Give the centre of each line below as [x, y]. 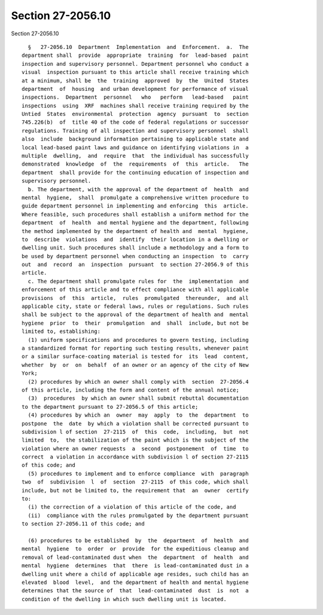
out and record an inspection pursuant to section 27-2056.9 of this [135, 265]
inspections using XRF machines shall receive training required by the [135, 105]
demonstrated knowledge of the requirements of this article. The [135, 164]
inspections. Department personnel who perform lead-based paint [135, 97]
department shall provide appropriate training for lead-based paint [135, 56]
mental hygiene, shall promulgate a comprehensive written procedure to [135, 198]
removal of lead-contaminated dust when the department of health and [135, 557]
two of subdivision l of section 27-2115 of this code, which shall [135, 482]
